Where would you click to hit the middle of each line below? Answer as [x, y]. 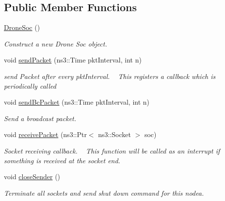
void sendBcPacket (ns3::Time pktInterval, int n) [77, 102]
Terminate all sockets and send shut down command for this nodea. [104, 193]
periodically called [30, 85]
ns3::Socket [114, 134]
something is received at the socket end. [62, 160]
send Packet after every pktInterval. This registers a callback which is [110, 76]
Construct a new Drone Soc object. [56, 43]
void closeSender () [32, 177]
